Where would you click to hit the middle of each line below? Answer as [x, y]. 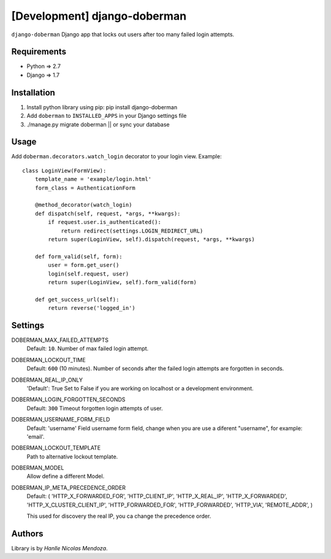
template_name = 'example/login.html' [93, 179]
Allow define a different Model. [66, 476]
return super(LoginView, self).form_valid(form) [123, 282]
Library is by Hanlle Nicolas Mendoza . [59, 548]
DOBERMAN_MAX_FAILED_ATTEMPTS [60, 340]
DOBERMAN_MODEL [38, 468]
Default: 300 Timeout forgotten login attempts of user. [95, 408]
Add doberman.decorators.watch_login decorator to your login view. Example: [116, 156]
